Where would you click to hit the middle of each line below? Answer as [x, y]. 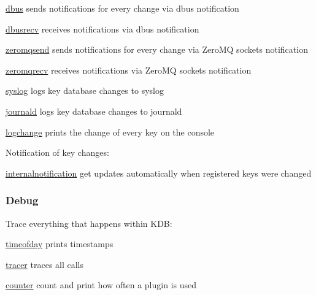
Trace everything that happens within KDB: [89, 223]
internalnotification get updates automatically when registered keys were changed [159, 173]
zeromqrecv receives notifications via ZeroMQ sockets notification [129, 70]
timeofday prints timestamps [60, 244]
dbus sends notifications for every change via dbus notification [122, 8]
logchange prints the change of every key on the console [110, 132]
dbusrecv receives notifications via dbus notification [102, 29]
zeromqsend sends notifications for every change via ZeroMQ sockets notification [157, 49]
